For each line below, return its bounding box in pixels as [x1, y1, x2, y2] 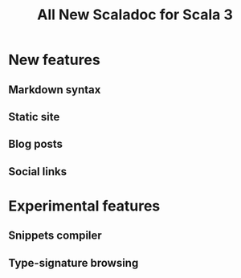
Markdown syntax [8, 83, 101, 96]
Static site [8, 110, 60, 124]
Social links [8, 165, 67, 178]
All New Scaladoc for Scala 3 [37, 6, 233, 24]
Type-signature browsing [8, 256, 139, 270]
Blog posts [8, 137, 63, 151]
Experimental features [8, 197, 161, 215]
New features [8, 51, 100, 69]
